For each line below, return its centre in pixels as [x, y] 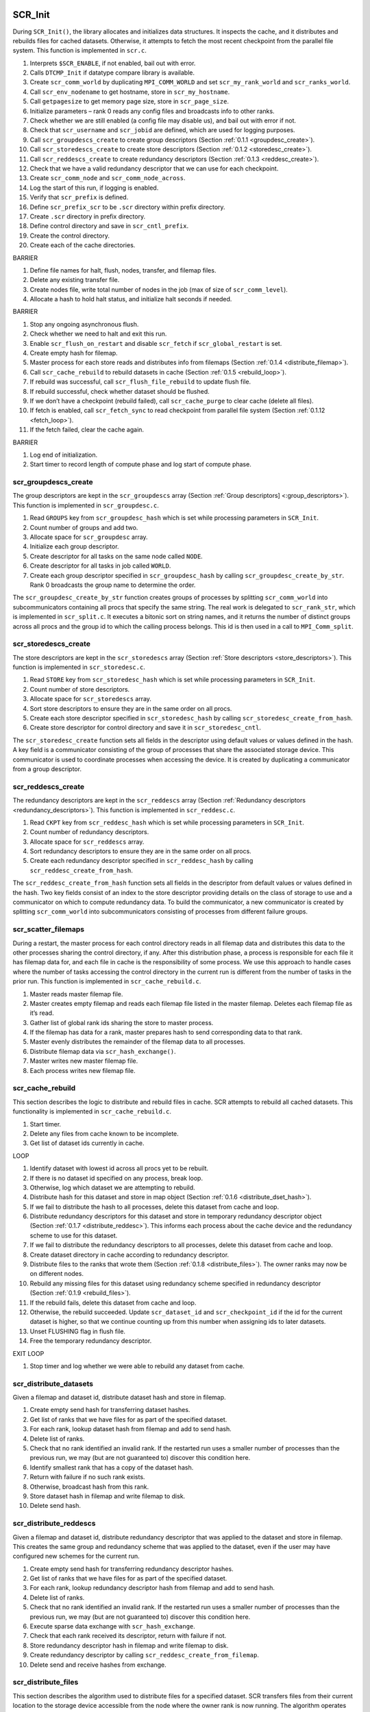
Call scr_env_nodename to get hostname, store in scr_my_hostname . [130, 92]
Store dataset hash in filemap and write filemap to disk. [108, 1496]
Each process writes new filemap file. [83, 1070]
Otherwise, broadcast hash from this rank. [89, 1487]
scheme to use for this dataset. [74, 1235]
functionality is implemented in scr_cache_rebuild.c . [92, 1111]
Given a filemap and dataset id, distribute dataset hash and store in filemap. [119, 1398]
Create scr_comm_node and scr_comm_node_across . [108, 178]
